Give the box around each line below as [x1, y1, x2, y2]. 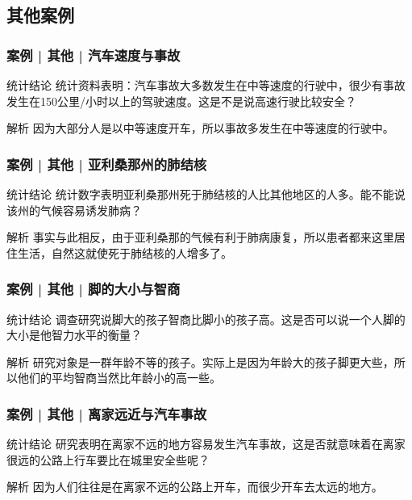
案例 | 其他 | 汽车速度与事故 [6, 44, 181, 65]
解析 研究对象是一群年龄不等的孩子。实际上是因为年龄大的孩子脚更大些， [6, 353, 394, 370]
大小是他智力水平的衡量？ [6, 326, 142, 343]
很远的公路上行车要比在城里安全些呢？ [6, 451, 210, 468]
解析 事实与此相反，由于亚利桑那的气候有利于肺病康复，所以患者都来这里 [6, 229, 394, 246]
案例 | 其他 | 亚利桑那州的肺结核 [6, 153, 207, 174]
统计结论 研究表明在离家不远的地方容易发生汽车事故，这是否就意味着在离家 [6, 435, 406, 452]
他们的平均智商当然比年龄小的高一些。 [17, 369, 221, 386]
